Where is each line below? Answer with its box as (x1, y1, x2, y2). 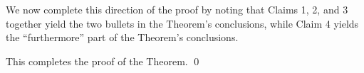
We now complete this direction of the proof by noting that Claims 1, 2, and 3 (6, 2, 348, 16)
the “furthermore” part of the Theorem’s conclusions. (6, 30, 239, 45)
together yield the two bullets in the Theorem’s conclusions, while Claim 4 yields (6, 16, 359, 30)
